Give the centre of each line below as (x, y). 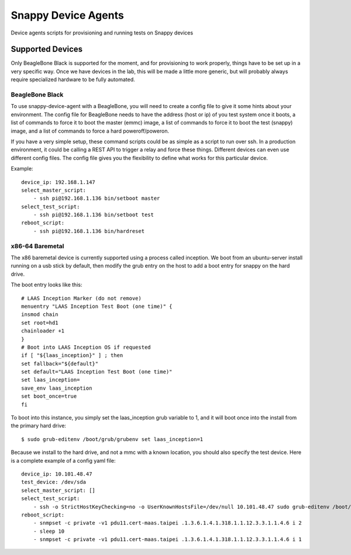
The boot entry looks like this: (47, 285)
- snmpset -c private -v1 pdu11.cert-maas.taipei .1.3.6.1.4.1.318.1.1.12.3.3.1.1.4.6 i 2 (168, 523)
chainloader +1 (43, 331)
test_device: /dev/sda (54, 482)
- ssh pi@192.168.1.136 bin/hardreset (89, 231)
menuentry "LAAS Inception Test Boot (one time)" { (97, 306)
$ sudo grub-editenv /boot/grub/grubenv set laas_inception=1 (112, 439)
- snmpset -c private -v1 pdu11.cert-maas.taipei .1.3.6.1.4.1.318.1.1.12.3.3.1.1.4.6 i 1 (168, 540)
